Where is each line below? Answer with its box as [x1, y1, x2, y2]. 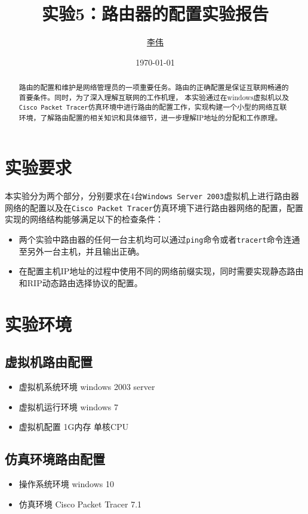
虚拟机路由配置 [5, 352, 93, 371]
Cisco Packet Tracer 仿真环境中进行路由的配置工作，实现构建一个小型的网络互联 [19, 102, 287, 112]
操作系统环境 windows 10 [19, 478, 114, 490]
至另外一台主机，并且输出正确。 [19, 244, 144, 257]
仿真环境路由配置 [5, 450, 105, 468]
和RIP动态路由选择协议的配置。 [19, 276, 143, 289]
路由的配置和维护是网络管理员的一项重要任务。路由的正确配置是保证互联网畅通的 [19, 82, 289, 92]
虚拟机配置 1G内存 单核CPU [19, 420, 129, 433]
